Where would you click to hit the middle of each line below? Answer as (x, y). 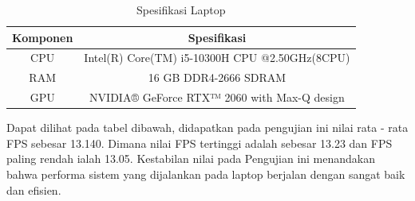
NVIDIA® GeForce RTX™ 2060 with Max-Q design (217, 97)
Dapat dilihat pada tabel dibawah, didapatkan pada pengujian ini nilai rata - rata (207, 128)
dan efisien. (34, 189)
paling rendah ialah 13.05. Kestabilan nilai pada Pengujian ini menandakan (191, 158)
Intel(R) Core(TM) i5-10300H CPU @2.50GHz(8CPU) (217, 58)
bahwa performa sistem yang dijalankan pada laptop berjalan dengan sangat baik (206, 174)
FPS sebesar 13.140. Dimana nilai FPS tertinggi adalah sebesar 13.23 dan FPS (200, 143)
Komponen (43, 37)
